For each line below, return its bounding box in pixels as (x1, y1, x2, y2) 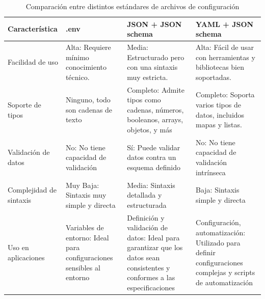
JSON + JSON (127, 18, 182, 29)
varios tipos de (196, 99, 241, 110)
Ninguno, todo (65, 94, 111, 105)
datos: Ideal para (127, 232, 180, 242)
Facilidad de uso (8, 57, 59, 67)
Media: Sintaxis (127, 179, 175, 190)
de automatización (196, 277, 253, 287)
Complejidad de (8, 184, 57, 195)
